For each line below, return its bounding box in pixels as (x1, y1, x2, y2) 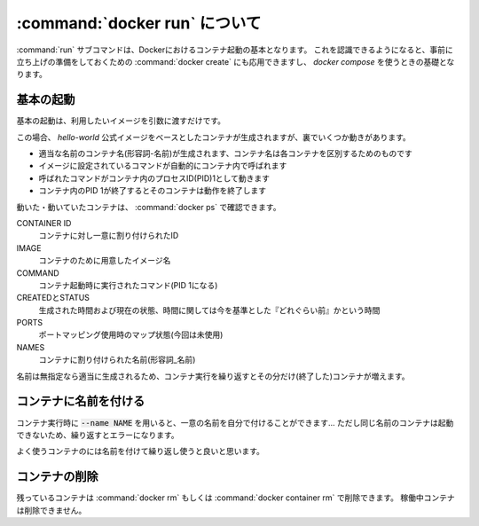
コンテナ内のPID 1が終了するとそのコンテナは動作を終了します (38, 185, 267, 196)
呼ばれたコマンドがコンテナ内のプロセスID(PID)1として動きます (38, 173, 271, 184)
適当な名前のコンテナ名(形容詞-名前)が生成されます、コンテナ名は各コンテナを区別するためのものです (38, 148, 412, 159)
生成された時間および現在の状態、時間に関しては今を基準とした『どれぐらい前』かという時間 (38, 304, 381, 315)
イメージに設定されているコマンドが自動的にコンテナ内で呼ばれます (38, 161, 287, 171)
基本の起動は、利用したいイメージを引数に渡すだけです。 (16, 115, 226, 126)
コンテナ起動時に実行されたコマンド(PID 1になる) (38, 279, 218, 290)
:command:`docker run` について (16, 13, 262, 33)
